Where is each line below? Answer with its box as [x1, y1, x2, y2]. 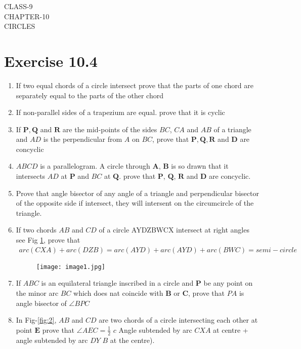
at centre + [213, 324, 248, 335]
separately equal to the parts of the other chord [16, 90, 163, 100]
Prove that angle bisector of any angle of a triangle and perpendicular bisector [16, 187, 259, 198]
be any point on [203, 278, 253, 288]
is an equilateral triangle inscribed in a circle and [41, 278, 194, 288]
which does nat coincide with [73, 287, 163, 298]
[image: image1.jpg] [36, 263, 105, 270]
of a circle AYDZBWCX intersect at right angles [99, 224, 249, 235]
